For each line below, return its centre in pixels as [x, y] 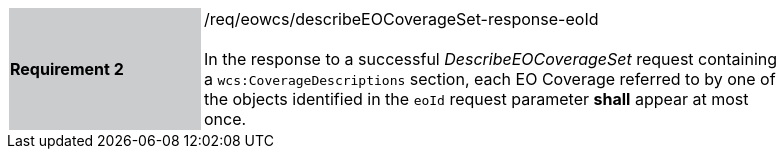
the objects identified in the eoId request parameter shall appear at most [476, 99]
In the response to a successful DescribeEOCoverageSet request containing [491, 59]
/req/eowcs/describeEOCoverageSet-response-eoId [401, 19]
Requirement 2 [67, 69]
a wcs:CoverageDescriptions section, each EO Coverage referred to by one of [490, 79]
